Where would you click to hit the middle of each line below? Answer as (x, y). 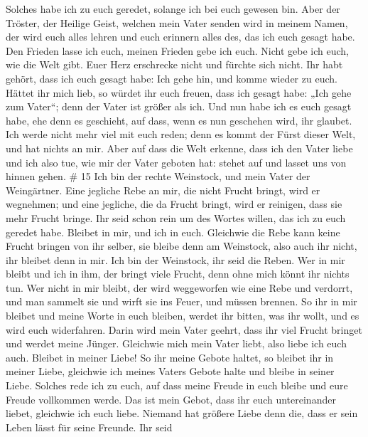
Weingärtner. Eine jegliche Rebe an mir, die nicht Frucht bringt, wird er (163, 190)
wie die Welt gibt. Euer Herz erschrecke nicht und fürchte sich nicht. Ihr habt (174, 64)
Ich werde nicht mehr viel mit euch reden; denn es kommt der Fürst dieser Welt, (181, 134)
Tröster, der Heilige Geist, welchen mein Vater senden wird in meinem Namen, (177, 22)
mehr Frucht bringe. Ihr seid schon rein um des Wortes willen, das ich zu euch (176, 217)
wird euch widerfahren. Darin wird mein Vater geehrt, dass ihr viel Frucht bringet (184, 329)
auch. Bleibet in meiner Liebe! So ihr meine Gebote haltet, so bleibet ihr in (170, 357)
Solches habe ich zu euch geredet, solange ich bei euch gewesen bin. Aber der (173, 9)
